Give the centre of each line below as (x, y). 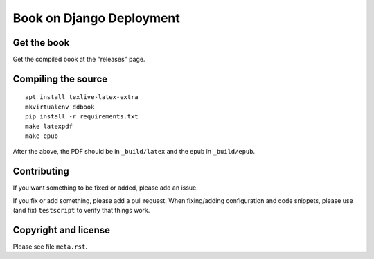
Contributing (41, 171)
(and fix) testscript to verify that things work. (81, 211)
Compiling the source (60, 79)
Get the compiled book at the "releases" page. (79, 60)
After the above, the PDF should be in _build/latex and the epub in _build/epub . (134, 152)
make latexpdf (49, 126)
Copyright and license (62, 230)
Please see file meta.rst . (50, 247)
